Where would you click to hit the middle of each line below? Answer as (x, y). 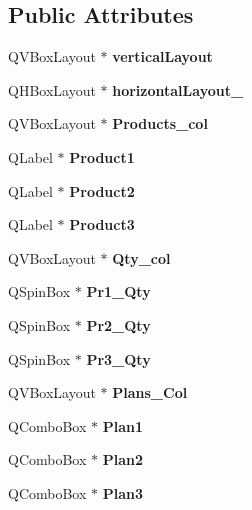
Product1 (102, 156)
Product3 (102, 224)
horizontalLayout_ (178, 89)
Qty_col (141, 257)
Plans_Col (150, 392)
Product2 (102, 190)
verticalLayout (162, 56)
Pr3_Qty (118, 358)
